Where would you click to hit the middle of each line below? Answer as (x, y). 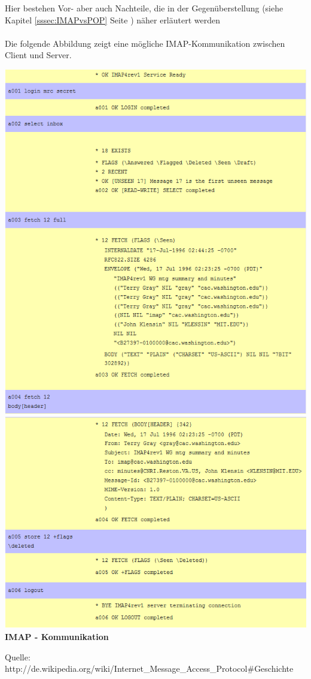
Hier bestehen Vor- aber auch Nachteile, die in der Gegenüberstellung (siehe (144, 8)
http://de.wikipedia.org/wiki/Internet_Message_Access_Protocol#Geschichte (149, 669)
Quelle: (18, 657)
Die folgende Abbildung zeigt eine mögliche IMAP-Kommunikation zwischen (145, 43)
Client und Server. (38, 55)
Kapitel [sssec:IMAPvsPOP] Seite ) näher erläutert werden (113, 19)
